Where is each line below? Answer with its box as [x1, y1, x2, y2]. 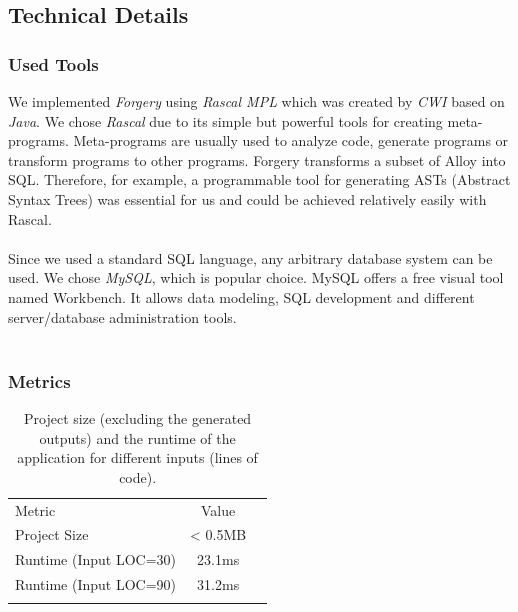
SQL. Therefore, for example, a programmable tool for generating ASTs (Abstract [8, 169, 511, 190]
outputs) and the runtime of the [39, 427, 236, 448]
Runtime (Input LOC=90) [15, 574, 177, 595]
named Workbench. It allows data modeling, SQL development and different [8, 286, 475, 307]
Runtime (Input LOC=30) [15, 549, 177, 570]
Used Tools [8, 51, 99, 76]
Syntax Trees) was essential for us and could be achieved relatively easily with [8, 188, 487, 209]
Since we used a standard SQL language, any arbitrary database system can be [8, 247, 493, 268]
